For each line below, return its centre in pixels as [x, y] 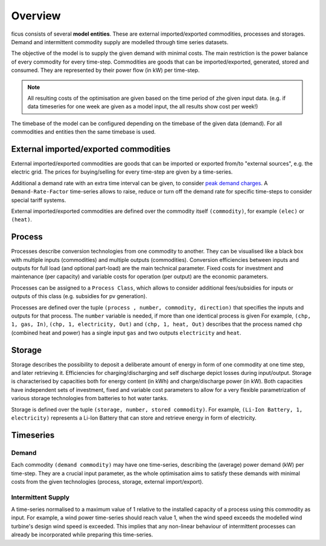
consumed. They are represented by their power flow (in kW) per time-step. [105, 70]
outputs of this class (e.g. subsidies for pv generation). [79, 296]
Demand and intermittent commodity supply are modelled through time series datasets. [120, 42]
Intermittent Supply [40, 497]
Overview [36, 16]
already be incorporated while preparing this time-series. [82, 535]
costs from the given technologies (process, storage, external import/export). [107, 481]
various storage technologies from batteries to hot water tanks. [90, 398]
